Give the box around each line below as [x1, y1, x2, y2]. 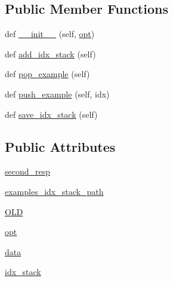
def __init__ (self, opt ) [5, 28, 95, 40]
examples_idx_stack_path [5, 185, 104, 197]
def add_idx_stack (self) [5, 47, 96, 60]
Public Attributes [5, 137, 116, 155]
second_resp [5, 165, 51, 178]
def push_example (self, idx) [5, 87, 110, 100]
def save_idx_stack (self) [5, 108, 98, 120]
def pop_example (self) [5, 68, 90, 80]
